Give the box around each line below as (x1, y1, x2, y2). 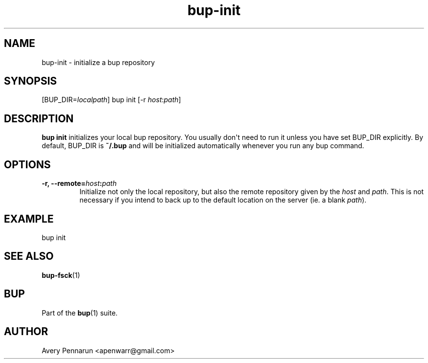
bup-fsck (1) (42, 271, 80, 279)
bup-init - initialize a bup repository (42, 58, 155, 67)
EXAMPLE (4, 212, 54, 225)
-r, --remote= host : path (42, 179, 117, 188)
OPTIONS (4, 158, 51, 171)
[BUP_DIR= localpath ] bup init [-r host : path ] (42, 95, 181, 104)
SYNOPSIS (4, 75, 57, 88)
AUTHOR (4, 325, 48, 338)
